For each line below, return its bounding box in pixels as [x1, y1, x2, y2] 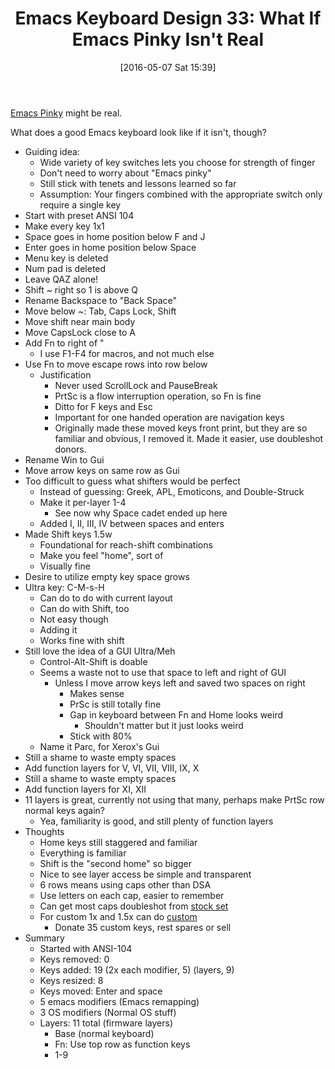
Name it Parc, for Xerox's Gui [39, 740, 160, 752]
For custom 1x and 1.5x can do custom [39, 910, 198, 922]
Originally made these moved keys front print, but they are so [54, 422, 308, 434]
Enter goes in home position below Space [24, 241, 197, 253]
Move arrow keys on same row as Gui [24, 464, 180, 476]
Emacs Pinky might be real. [10, 107, 123, 119]
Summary [24, 932, 65, 944]
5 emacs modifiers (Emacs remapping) [39, 995, 200, 1007]
